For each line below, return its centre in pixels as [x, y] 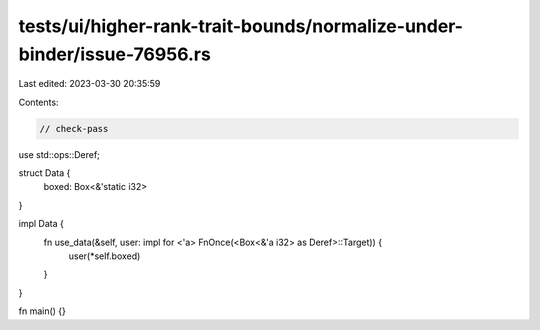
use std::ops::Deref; [59, 154]
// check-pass [74, 128]
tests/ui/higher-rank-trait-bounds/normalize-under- [241, 26]
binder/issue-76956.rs [115, 54]
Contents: [38, 102]
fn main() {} [42, 311]
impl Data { [41, 224]
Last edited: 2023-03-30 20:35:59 [89, 84]
